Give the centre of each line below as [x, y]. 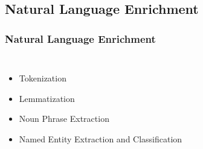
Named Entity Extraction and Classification [101, 138]
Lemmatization [47, 98]
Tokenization [43, 78]
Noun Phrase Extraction [64, 119]
